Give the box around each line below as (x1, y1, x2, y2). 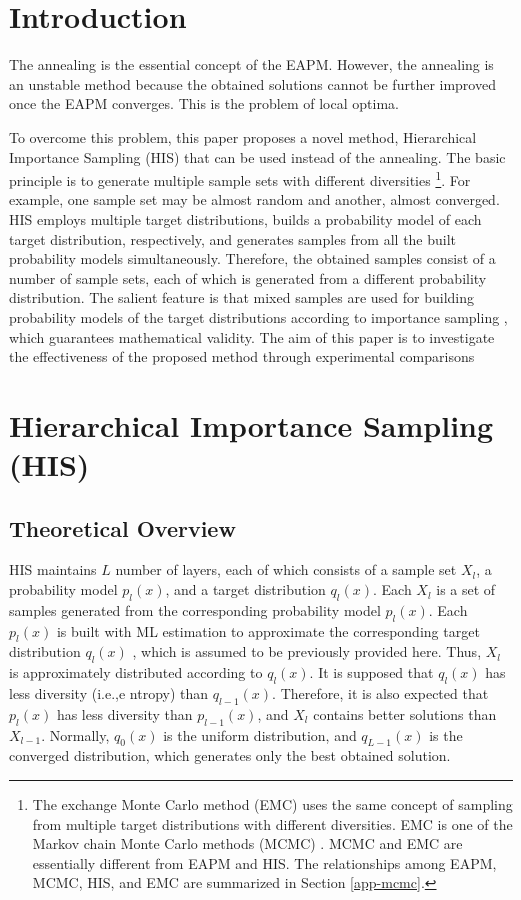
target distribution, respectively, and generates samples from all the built (9, 228, 457, 249)
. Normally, (41, 724, 110, 745)
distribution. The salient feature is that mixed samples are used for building (9, 287, 474, 308)
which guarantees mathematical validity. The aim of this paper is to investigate (9, 326, 495, 347)
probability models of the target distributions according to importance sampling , (9, 306, 508, 327)
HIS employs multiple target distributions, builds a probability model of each (9, 208, 482, 229)
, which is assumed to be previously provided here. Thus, (132, 641, 482, 662)
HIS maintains (9, 559, 97, 580)
